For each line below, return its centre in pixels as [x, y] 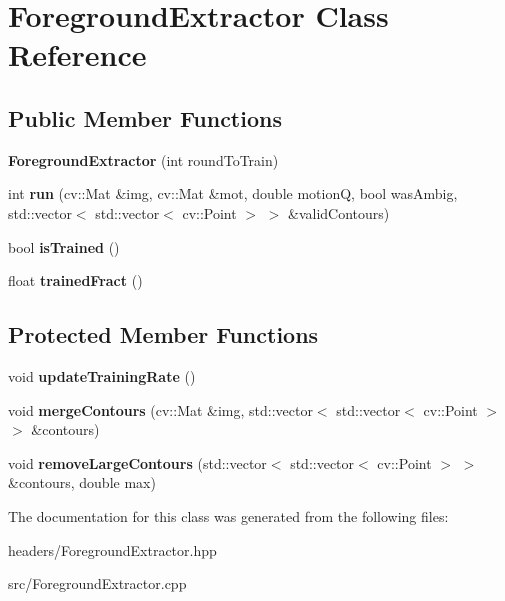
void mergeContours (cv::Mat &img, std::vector [160, 409]
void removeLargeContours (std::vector [137, 462]
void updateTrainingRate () [102, 375]
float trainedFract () [75, 280]
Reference [77, 54]
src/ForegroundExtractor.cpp [97, 583]
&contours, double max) [82, 482]
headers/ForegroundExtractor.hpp [112, 549]
